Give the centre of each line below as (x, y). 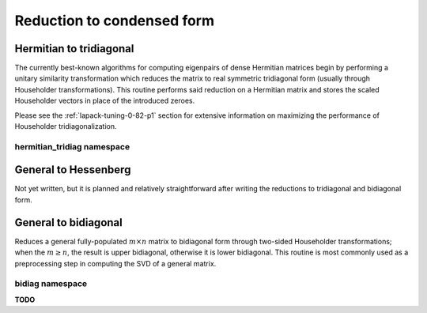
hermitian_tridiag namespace (72, 146)
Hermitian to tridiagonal (74, 49)
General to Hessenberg (73, 170)
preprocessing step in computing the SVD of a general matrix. (115, 263)
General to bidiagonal (68, 222)
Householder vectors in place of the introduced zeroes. (105, 101)
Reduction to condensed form (115, 21)
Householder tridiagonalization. (66, 126)
